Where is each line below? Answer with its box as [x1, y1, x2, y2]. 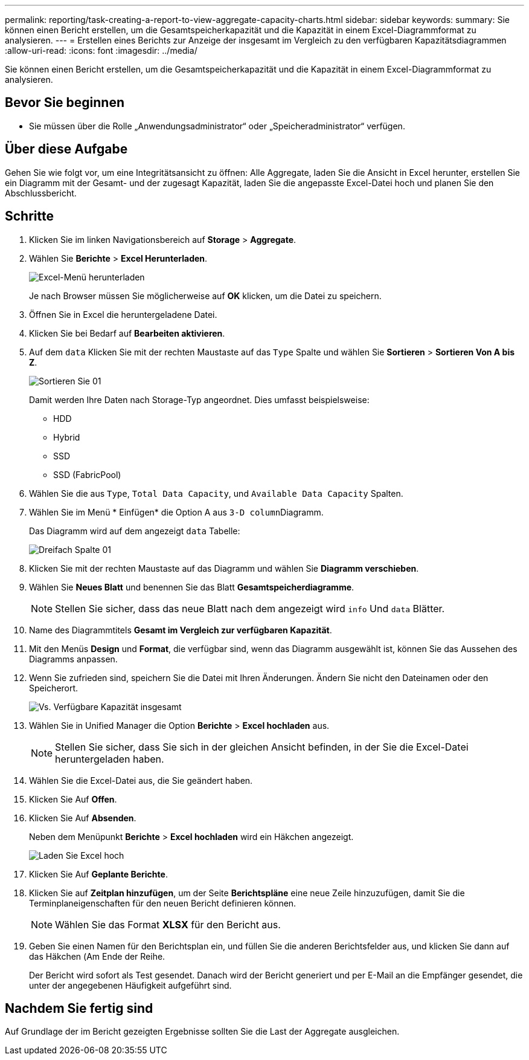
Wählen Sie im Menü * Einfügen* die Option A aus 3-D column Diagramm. [29, 506, 324, 517]
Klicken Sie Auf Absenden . [29, 812, 136, 823]
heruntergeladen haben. [55, 752, 164, 765]
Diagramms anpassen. [29, 653, 118, 664]
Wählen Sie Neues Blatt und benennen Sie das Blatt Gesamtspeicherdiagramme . [29, 581, 354, 592]
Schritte [5, 208, 54, 224]
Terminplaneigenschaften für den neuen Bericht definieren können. [29, 897, 297, 908]
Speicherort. [29, 682, 79, 693]
